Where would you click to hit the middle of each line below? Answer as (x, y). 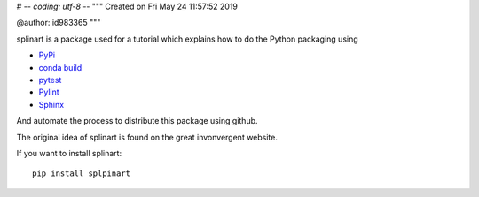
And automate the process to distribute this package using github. (137, 121)
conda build (60, 67)
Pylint (49, 92)
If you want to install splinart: (69, 153)
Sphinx (51, 104)
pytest (50, 80)
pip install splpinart (82, 174)
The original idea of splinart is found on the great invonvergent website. (147, 137)
